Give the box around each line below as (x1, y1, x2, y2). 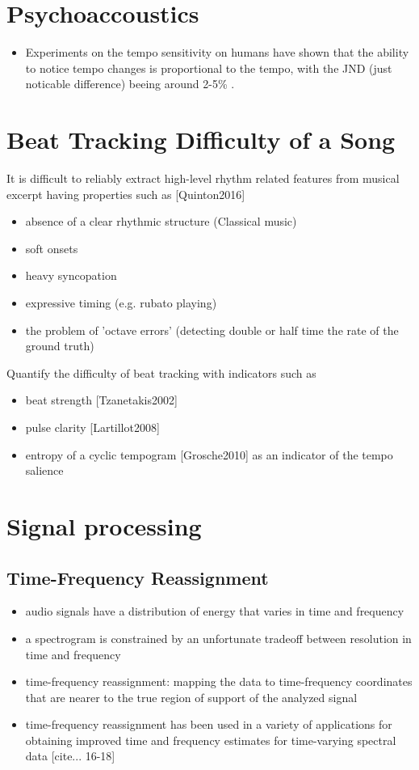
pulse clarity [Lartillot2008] (25, 418, 160, 435)
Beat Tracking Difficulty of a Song (6, 123, 396, 156)
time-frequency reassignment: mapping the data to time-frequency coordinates (25, 673, 413, 690)
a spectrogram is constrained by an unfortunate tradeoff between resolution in (25, 629, 412, 646)
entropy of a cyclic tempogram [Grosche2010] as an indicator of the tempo (25, 446, 393, 463)
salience (25, 462, 64, 479)
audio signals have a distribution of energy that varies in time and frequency (25, 603, 404, 620)
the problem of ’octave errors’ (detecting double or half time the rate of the (25, 321, 399, 338)
